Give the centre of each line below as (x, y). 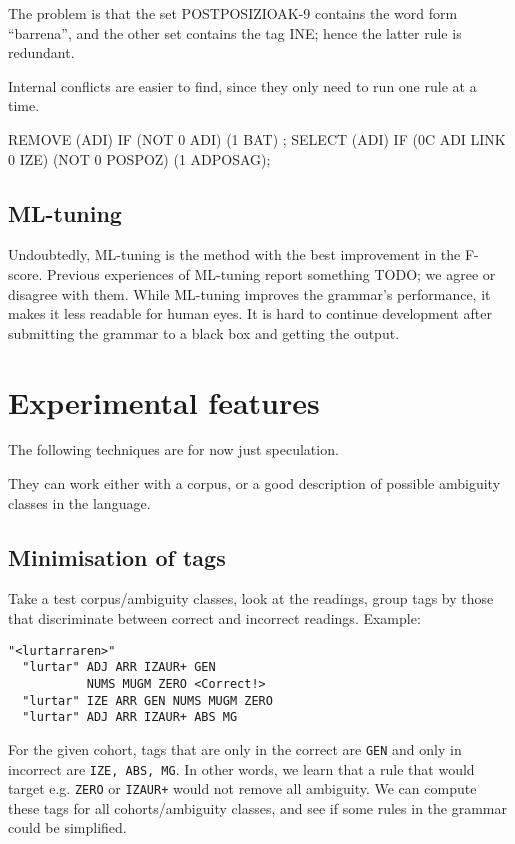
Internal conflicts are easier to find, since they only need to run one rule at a (242, 85)
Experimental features (164, 401)
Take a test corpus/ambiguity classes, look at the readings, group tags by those (251, 598)
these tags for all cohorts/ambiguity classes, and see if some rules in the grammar (257, 807)
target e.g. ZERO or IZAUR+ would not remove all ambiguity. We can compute (242, 788)
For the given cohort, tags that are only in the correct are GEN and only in (235, 748)
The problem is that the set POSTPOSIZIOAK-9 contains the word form (233, 13)
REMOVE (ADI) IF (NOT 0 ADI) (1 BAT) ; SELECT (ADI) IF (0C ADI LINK (257, 138)
